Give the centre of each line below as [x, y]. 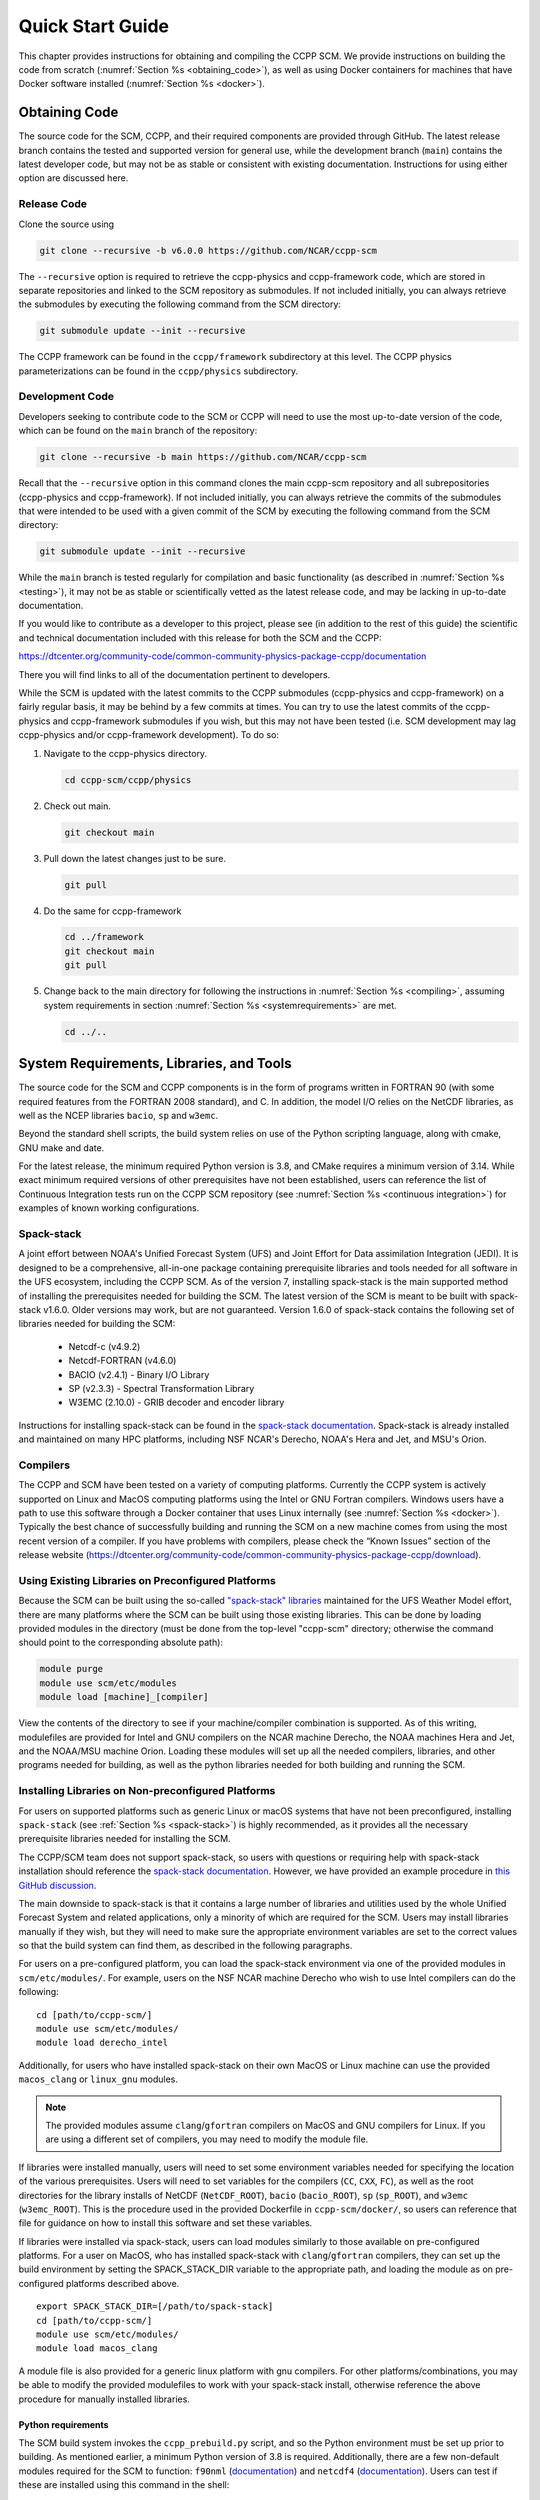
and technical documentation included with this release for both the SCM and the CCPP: [200, 637]
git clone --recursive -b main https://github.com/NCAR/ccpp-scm [203, 457]
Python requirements [63, 2424]
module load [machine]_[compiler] [124, 1697]
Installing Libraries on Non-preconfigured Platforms [147, 1791]
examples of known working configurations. [109, 1208]
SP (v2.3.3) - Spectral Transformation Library [161, 1388]
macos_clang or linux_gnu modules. [98, 2079]
